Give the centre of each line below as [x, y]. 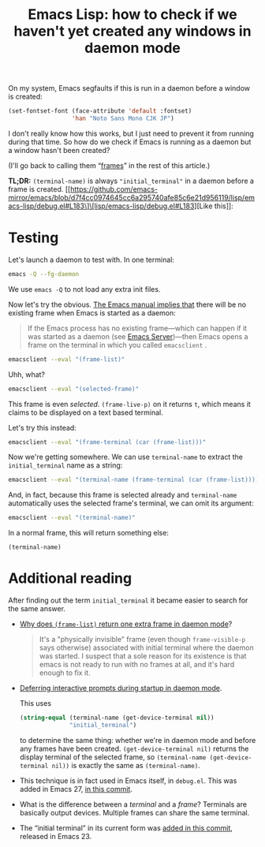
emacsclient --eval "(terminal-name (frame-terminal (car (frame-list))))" [135, 480]
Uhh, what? [27, 374]
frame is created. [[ [39, 189]
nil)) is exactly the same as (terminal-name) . [126, 765]
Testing [34, 238]
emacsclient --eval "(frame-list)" [67, 359]
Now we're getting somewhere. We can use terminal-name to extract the [125, 457]
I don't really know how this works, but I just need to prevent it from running [131, 133]
